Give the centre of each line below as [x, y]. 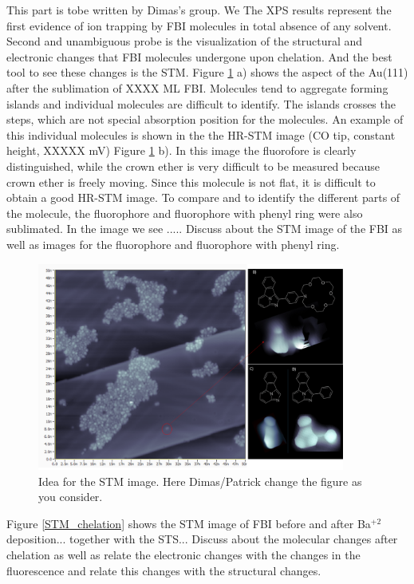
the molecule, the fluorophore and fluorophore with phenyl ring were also [185, 213]
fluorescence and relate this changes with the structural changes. [164, 570]
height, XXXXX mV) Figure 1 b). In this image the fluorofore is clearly [181, 150]
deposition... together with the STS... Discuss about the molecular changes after [202, 539]
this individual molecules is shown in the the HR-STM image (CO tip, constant [201, 134]
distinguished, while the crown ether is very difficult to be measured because [193, 166]
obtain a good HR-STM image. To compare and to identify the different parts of [203, 197]
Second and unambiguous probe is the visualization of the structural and [185, 41]
